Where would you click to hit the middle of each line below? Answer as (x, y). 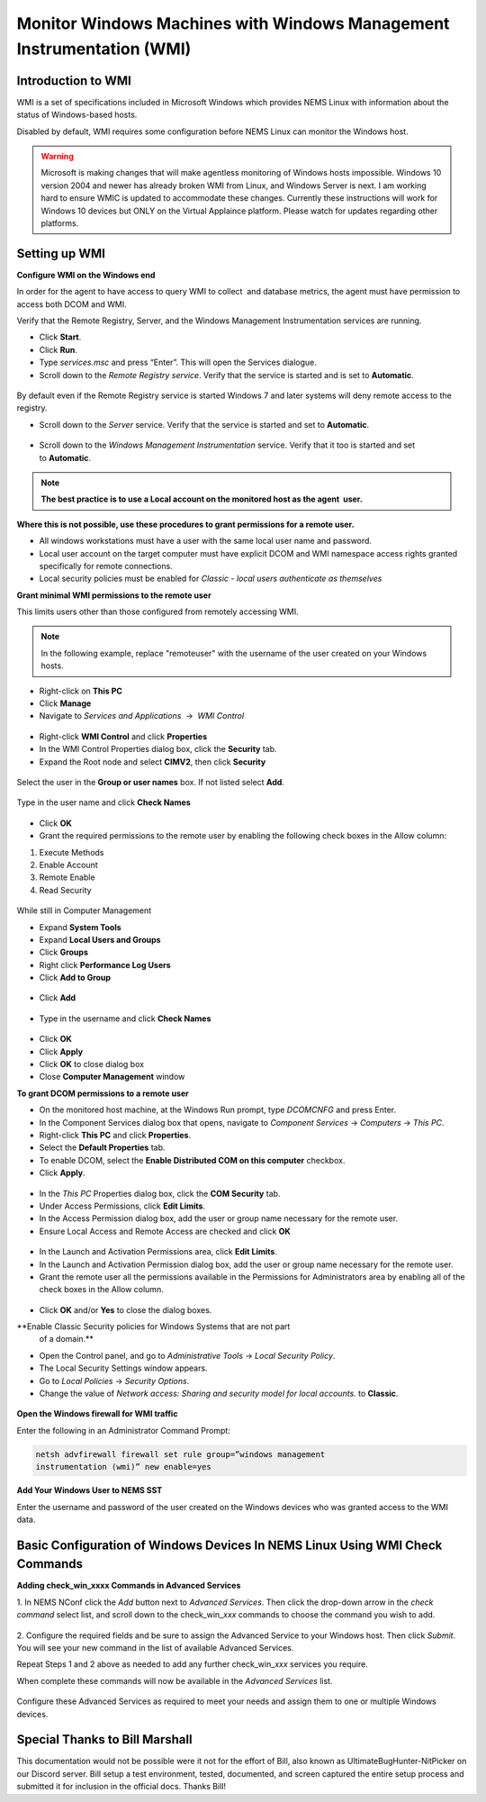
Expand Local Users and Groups (100, 939)
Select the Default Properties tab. (102, 1147)
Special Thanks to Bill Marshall (104, 1739)
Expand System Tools (80, 927)
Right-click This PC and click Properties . (115, 1135)
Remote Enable (67, 877)
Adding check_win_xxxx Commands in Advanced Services (129, 1586)
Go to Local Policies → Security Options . (114, 1381)
